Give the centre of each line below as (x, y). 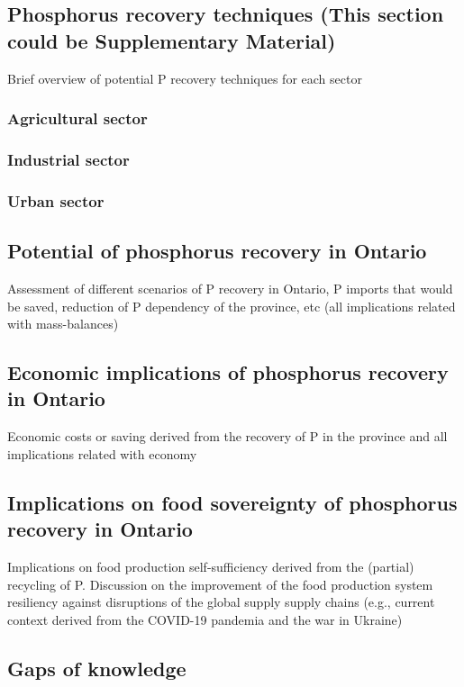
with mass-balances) (63, 324)
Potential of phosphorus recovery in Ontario (217, 251)
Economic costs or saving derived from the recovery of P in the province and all (227, 436)
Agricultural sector (77, 118)
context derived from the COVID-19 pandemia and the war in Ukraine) (205, 619)
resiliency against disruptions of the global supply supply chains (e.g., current (221, 602)
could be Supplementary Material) (172, 40)
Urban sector (56, 200)
